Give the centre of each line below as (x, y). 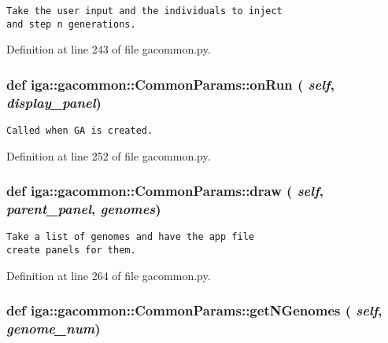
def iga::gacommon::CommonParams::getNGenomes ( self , (194, 310)
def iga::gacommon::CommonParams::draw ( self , (165, 191)
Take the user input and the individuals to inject (144, 11)
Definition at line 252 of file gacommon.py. (109, 155)
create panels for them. (71, 251)
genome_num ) (54, 328)
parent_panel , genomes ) (84, 209)
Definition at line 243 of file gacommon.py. (109, 49)
